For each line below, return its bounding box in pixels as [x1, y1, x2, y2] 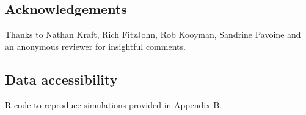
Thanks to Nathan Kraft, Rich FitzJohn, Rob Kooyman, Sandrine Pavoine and [5, 28, 301, 41]
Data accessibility [5, 69, 118, 88]
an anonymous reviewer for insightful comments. [5, 40, 186, 52]
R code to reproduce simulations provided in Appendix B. [5, 98, 222, 111]
